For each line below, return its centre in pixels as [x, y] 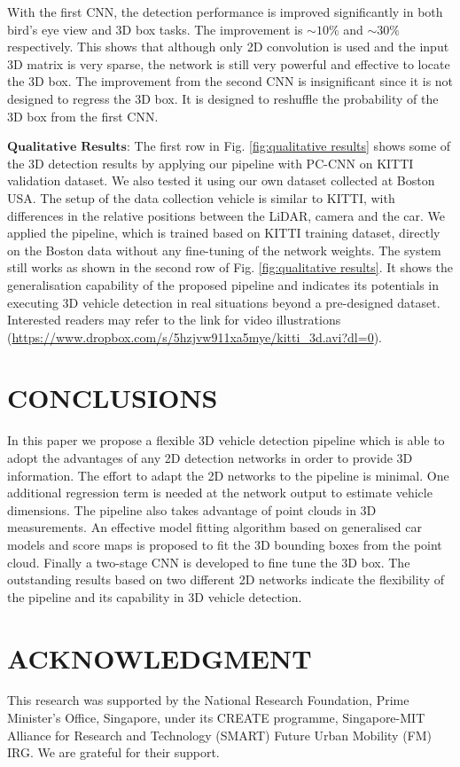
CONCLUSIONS [113, 398]
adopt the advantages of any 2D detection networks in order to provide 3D [210, 458]
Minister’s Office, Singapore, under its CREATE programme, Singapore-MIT [216, 718]
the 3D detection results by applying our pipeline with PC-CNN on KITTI [211, 163]
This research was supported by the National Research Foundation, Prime [208, 700]
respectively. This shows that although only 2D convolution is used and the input [228, 47]
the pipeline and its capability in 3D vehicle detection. [155, 596]
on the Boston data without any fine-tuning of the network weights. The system [224, 250]
